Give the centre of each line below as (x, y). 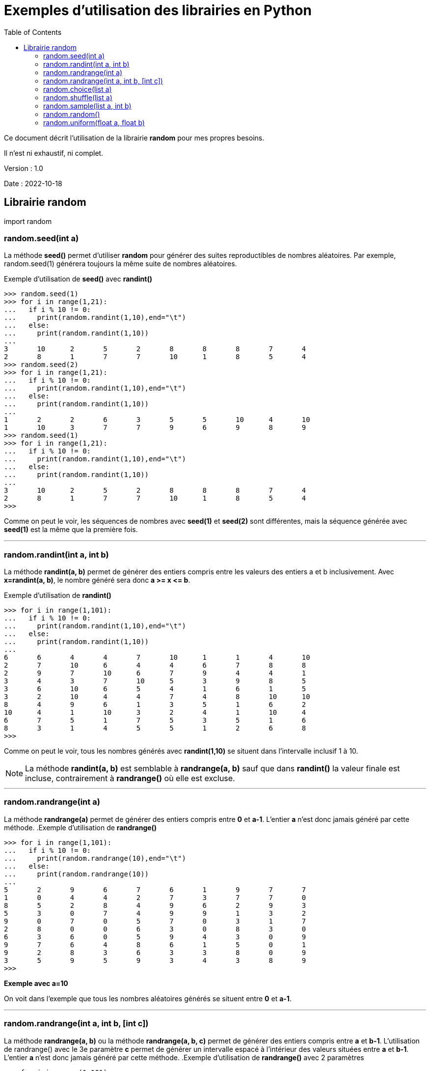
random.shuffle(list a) (78, 97)
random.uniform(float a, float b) (94, 122)
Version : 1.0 (24, 168)
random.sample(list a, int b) (87, 106)
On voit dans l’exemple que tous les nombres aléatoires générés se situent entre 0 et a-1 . (148, 998)
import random (28, 221)
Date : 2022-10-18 (33, 183)
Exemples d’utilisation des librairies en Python (158, 10)
